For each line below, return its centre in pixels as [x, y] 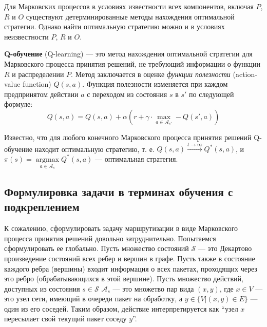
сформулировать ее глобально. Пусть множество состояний [97, 248]
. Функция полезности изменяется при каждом [155, 84]
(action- [245, 74]
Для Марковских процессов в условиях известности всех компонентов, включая [129, 6]
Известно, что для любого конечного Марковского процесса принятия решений [128, 137]
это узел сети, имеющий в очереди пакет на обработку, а [93, 299]
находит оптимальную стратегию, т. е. [94, 149]
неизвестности [26, 36]
